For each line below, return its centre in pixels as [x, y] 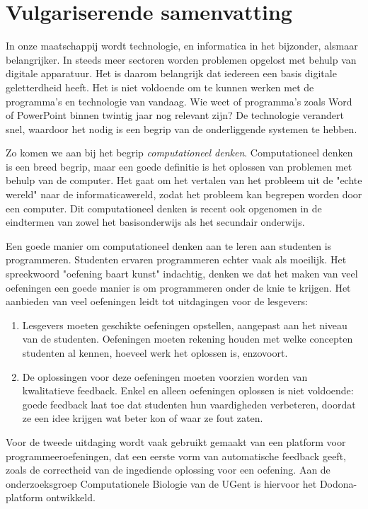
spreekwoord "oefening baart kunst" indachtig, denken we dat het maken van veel [182, 274]
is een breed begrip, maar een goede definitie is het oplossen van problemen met [179, 166]
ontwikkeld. [71, 497]
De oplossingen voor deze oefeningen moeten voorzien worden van [165, 376]
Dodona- [338, 483]
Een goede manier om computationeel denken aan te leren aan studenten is [169, 245]
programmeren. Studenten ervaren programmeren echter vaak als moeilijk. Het [176, 259]
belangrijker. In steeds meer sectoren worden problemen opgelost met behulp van [181, 59]
